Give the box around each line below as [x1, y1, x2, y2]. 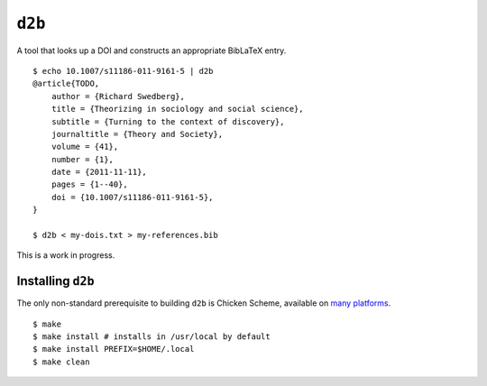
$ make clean [32, 356, 90, 367]
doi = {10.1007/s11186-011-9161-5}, [51, 192, 214, 202]
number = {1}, [51, 154, 115, 164]
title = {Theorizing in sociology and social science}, [51, 104, 304, 115]
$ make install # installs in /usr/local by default [32, 332, 271, 342]
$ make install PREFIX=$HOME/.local [32, 344, 195, 354]
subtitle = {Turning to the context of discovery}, [51, 116, 285, 126]
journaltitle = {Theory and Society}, [51, 129, 224, 139]
